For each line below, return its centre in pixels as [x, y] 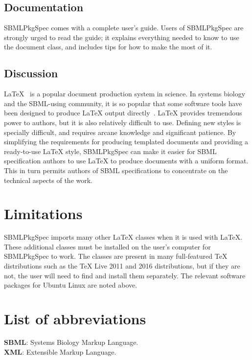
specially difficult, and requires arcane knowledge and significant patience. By [120, 132]
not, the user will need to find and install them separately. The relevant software [125, 275]
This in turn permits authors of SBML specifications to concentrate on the [116, 170]
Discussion [31, 73]
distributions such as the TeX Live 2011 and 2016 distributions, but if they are [122, 266]
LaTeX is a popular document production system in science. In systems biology [125, 94]
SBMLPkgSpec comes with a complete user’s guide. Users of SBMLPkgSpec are [124, 28]
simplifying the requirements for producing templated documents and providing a [126, 142]
